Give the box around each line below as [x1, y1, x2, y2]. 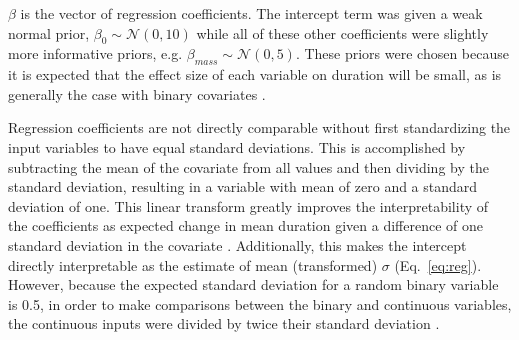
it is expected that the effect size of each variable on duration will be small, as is [8, 64, 502, 85]
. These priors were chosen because [295, 43, 509, 64]
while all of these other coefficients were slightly [196, 22, 489, 43]
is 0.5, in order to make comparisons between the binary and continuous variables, [8, 293, 512, 314]
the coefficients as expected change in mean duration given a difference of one [8, 215, 484, 236]
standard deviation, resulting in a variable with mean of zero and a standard [8, 176, 478, 197]
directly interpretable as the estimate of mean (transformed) [8, 254, 378, 275]
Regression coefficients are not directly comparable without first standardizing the [8, 117, 511, 138]
